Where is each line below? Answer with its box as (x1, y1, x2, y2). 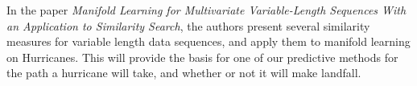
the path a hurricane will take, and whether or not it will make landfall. (6, 64, 361, 81)
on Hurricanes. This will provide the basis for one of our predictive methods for (6, 48, 398, 65)
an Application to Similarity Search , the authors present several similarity (6, 17, 370, 34)
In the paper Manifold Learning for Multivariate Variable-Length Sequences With (6, 2, 407, 18)
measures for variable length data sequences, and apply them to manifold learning (6, 33, 411, 50)
